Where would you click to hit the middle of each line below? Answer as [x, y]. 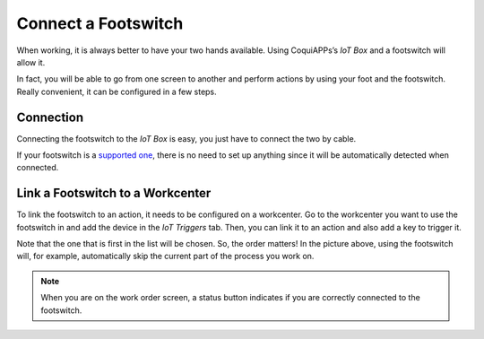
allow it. [31, 62]
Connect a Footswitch [100, 23]
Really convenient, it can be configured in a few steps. [117, 91]
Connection [50, 117]
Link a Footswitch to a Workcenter [114, 193]
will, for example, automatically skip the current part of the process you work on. [165, 256]
